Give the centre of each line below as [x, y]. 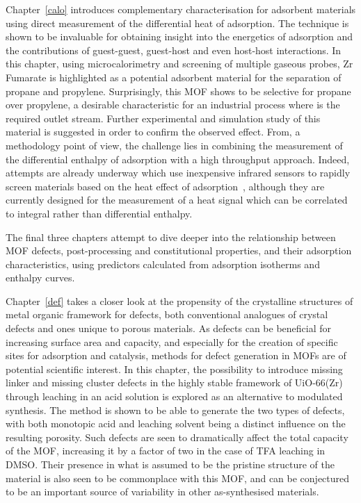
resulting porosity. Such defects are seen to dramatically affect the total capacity [177, 437]
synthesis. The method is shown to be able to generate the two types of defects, [175, 410]
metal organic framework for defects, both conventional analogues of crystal [167, 314]
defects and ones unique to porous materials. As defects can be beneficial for [169, 328]
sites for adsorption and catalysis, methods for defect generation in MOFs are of [176, 355]
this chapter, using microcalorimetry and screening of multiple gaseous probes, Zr [179, 64]
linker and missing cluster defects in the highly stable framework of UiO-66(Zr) [174, 382]
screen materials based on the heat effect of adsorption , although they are [165, 186]
